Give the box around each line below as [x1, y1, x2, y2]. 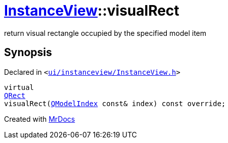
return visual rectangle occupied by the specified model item [4, 28, 207, 37]
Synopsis [4, 46, 52, 59]
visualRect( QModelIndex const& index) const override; [4, 99, 226, 108]
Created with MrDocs [4, 114, 75, 123]
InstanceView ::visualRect [4, 2, 179, 19]
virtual [4, 83, 34, 91]
